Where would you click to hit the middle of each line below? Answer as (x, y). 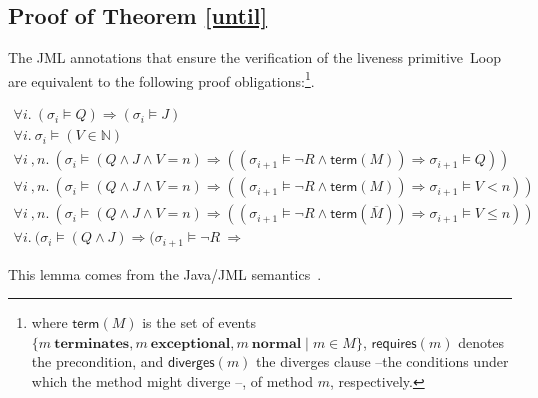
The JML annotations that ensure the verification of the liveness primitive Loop (254, 57)
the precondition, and (97, 361)
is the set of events (199, 322)
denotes (481, 341)
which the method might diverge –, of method (172, 381)
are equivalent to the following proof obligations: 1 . (161, 79)
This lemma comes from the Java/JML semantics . (165, 273)
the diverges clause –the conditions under (382, 361)
